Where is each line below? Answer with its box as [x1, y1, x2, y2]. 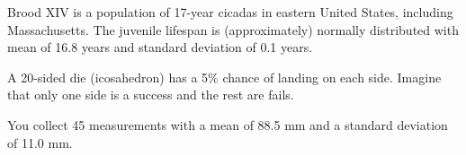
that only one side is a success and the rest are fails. [7, 85, 294, 104]
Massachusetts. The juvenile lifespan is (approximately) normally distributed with [7, 20, 459, 39]
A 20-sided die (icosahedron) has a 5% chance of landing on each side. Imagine [7, 67, 442, 86]
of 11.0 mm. [7, 133, 73, 151]
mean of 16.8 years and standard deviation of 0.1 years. [7, 38, 313, 56]
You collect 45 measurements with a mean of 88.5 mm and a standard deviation [7, 115, 448, 133]
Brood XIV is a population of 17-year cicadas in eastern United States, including [7, 3, 453, 21]
